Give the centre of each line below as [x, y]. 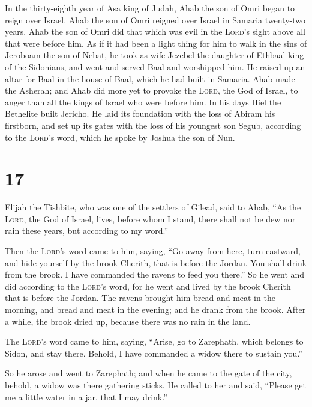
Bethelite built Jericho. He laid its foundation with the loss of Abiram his [140, 114]
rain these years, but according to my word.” [87, 230]
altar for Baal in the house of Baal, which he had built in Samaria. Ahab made [150, 78]
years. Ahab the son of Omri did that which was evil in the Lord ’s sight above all [155, 31]
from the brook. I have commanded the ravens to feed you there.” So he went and [155, 274]
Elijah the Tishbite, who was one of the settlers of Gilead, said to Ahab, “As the [153, 207]
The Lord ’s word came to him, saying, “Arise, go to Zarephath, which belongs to [154, 341]
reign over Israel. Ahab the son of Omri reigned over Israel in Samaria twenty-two [155, 19]
